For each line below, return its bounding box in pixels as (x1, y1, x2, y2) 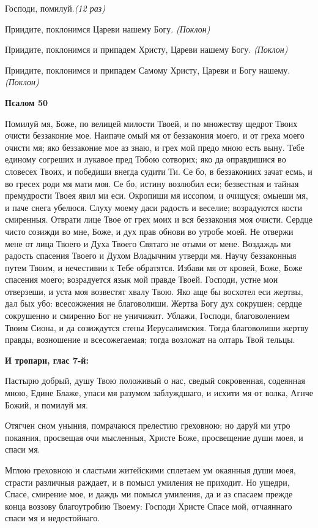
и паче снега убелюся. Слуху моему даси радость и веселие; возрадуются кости (5, 201, 302, 213)
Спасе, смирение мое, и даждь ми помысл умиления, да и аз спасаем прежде (5, 488, 293, 500)
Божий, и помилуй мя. (5, 398, 88, 411)
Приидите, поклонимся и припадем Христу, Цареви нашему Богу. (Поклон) (5, 43, 288, 56)
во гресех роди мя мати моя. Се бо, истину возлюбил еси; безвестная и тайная (5, 177, 299, 189)
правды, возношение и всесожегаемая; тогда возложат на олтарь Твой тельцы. (5, 333, 295, 346)
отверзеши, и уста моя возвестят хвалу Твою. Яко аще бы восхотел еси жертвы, (5, 285, 303, 297)
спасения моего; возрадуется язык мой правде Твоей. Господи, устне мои (5, 273, 278, 286)
